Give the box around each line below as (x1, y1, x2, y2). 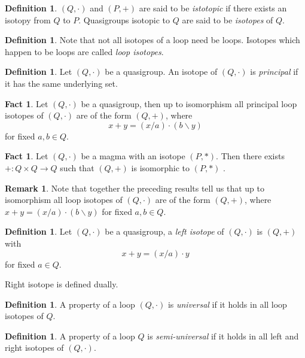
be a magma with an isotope (81, 150, 185, 162)
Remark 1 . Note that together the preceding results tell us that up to (5, 181, 264, 194)
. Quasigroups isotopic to (78, 13, 170, 26)
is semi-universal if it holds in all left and (147, 329, 299, 342)
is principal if (250, 65, 298, 78)
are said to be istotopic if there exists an (139, 2, 287, 14)
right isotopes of (5, 341, 64, 354)
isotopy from (5, 13, 51, 26)
